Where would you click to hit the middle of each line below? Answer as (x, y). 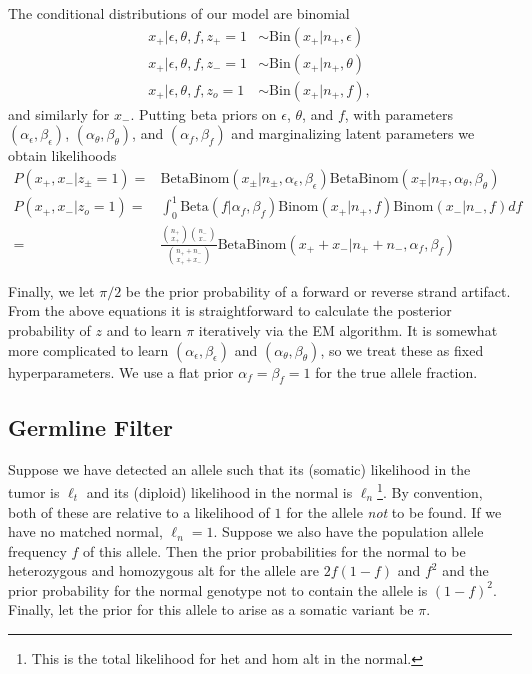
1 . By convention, (430, 490)
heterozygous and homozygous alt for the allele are (163, 570)
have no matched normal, (85, 531)
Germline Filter (91, 426)
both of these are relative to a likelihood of (139, 511)
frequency (37, 550)
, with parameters (399, 113)
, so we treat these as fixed (402, 349)
